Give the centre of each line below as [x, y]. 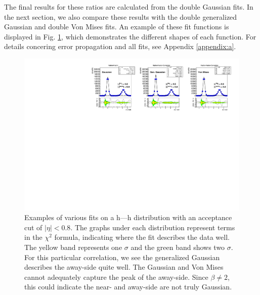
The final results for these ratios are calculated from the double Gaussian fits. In [129, 7]
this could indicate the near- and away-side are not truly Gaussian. [128, 287]
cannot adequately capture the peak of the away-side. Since [116, 277]
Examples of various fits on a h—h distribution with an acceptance [128, 217]
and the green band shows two [178, 247]
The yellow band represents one [73, 247]
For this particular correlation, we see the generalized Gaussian [122, 257]
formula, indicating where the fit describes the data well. [142, 237]
